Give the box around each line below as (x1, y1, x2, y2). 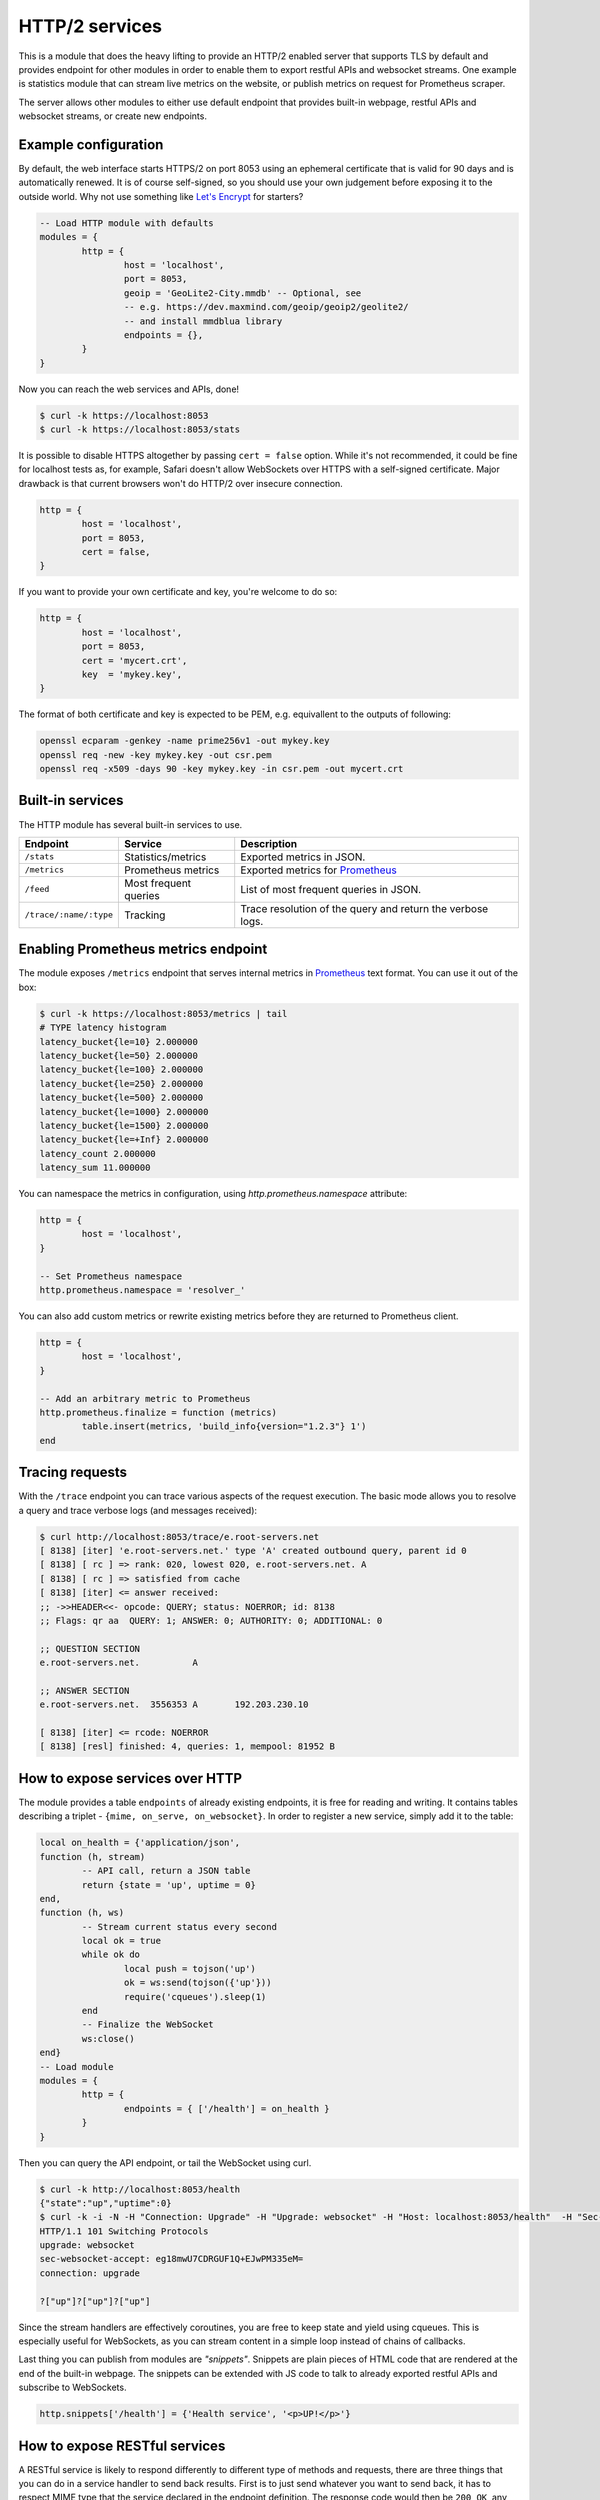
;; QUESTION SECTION (39, 1643, 140, 1654)
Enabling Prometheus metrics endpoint (18, 941, 268, 958)
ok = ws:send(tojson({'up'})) (123, 1977, 272, 1989)
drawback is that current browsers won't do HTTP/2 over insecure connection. (18, 477, 344, 489)
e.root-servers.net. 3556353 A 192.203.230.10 (39, 1699, 309, 1710)
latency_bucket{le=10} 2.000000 (39, 1036, 199, 1047)
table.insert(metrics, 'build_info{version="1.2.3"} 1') (81, 1421, 367, 1432)
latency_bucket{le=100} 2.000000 (39, 1064, 204, 1075)
